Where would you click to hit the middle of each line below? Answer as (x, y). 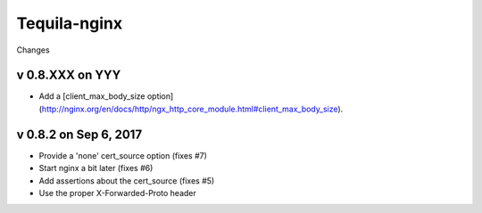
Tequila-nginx (70, 23)
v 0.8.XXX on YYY (69, 75)
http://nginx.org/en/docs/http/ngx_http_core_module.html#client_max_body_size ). (192, 109)
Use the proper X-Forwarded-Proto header (117, 193)
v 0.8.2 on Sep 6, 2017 (79, 134)
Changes (33, 50)
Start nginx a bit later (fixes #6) (96, 168)
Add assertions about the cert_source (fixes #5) (127, 180)
